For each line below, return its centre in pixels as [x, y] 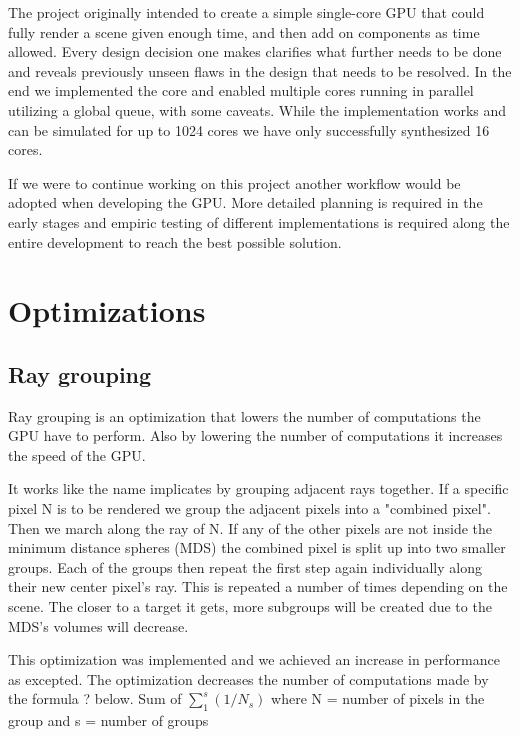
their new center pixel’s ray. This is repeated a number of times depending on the [258, 586]
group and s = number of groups [108, 720]
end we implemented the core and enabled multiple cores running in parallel [241, 90]
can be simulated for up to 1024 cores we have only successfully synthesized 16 [249, 129]
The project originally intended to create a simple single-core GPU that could [246, 12]
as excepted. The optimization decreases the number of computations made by [248, 678]
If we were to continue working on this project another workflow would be [234, 182]
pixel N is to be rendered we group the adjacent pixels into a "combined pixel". [249, 508]
